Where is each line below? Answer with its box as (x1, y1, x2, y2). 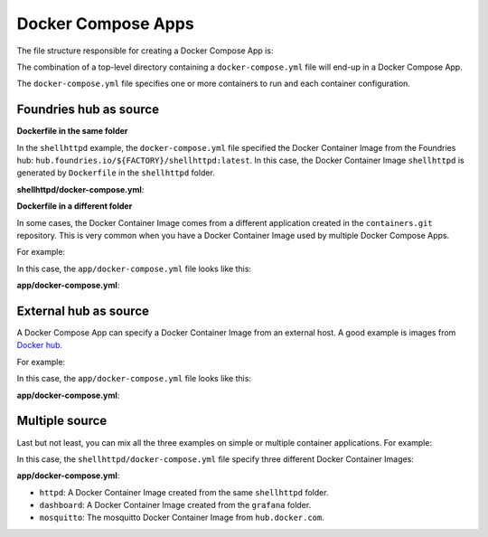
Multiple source (16, 413, 108, 429)
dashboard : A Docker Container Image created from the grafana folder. (39, 500, 312, 511)
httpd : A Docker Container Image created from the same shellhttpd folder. (39, 486, 329, 497)
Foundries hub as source (16, 102, 160, 118)
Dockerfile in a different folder (16, 201, 133, 212)
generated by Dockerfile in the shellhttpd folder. (16, 167, 216, 178)
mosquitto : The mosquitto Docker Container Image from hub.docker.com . (39, 512, 325, 523)
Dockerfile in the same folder (16, 126, 128, 137)
